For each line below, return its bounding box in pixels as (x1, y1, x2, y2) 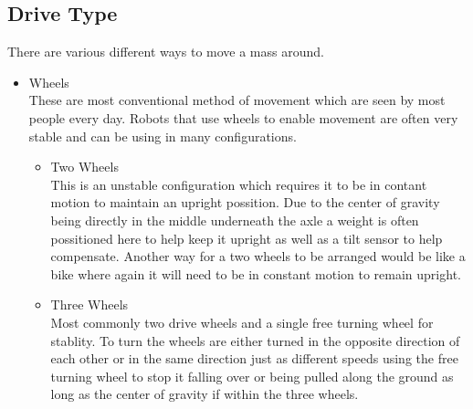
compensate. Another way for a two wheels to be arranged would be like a (50, 246, 466, 266)
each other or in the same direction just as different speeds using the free (50, 349, 458, 368)
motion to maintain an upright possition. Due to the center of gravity (50, 193, 440, 212)
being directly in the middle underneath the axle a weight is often (50, 210, 419, 229)
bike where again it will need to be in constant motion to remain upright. (50, 264, 461, 283)
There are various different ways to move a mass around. (7, 42, 324, 61)
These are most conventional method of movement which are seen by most (28, 90, 446, 110)
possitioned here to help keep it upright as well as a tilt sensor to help (50, 228, 443, 247)
